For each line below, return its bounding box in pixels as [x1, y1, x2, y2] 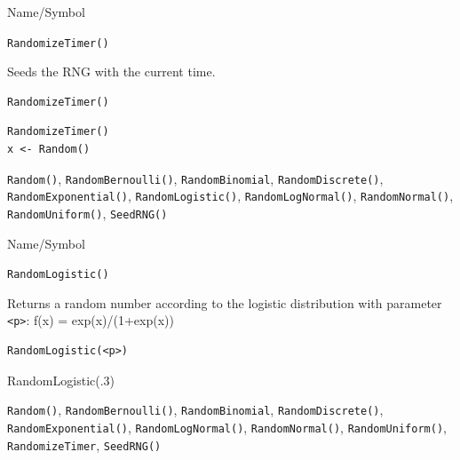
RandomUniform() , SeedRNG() [7, 203, 168, 222]
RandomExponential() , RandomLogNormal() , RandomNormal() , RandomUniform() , [7, 417, 447, 436]
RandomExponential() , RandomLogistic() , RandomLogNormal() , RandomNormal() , [7, 186, 454, 205]
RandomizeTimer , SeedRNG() [7, 435, 162, 454]
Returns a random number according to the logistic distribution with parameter [7, 293, 442, 312]
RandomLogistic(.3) [7, 370, 115, 389]
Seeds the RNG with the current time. [7, 62, 216, 81]
